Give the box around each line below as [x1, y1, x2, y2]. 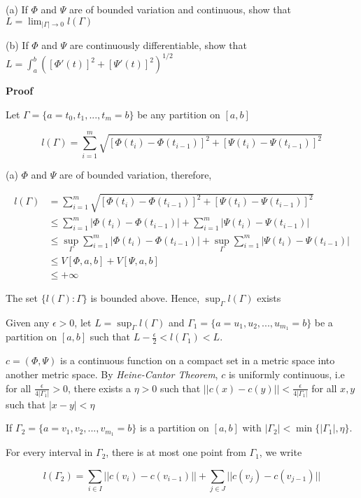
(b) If [6, 38, 29, 53]
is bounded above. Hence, [90, 290, 200, 305]
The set [6, 290, 38, 305]
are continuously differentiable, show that [69, 38, 247, 53]
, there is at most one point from [106, 445, 246, 459]
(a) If [6, 2, 28, 16]
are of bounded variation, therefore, [59, 167, 212, 181]
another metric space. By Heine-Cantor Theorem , [6, 366, 218, 381]
